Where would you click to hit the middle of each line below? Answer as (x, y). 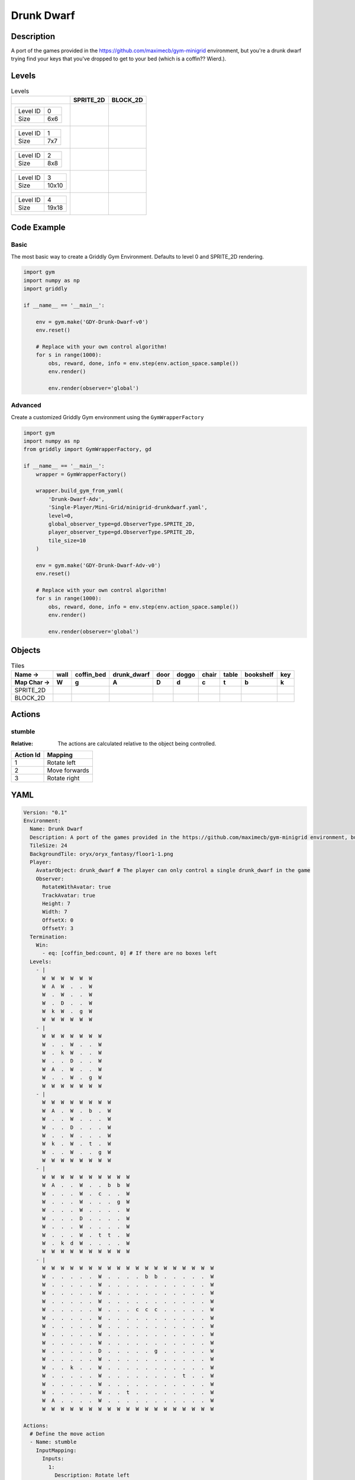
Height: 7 (57, 903)
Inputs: (53, 1459)
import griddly (45, 289)
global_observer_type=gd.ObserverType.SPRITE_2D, (122, 524)
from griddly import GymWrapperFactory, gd (88, 449)
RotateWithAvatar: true (77, 887)
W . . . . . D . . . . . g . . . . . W (128, 1351)
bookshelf (259, 674)
